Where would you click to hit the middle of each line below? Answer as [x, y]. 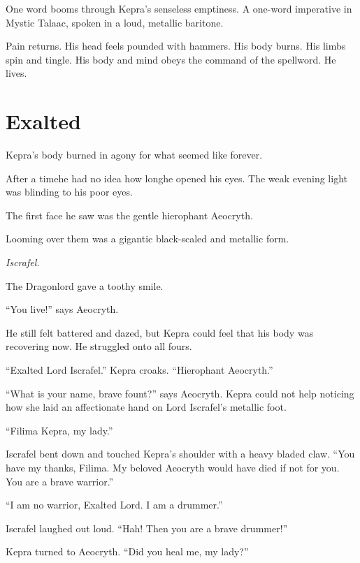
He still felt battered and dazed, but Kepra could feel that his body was [160, 332]
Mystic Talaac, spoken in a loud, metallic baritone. [115, 22]
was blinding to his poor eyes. [69, 192]
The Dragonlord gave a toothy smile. [85, 285]
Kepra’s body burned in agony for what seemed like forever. [134, 155]
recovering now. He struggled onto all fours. [99, 346]
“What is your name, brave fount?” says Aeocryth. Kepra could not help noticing [180, 393]
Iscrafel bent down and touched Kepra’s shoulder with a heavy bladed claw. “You [180, 454]
